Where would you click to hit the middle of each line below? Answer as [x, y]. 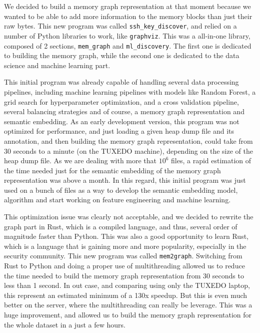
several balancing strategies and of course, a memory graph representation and [124, 111]
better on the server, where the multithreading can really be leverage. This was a [128, 305]
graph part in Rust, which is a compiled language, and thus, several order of [121, 226]
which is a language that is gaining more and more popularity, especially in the [125, 246]
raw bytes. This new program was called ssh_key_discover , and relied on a [120, 26]
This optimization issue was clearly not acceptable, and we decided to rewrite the [129, 217]
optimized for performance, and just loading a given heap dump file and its [119, 131]
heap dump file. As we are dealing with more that [80, 160]
